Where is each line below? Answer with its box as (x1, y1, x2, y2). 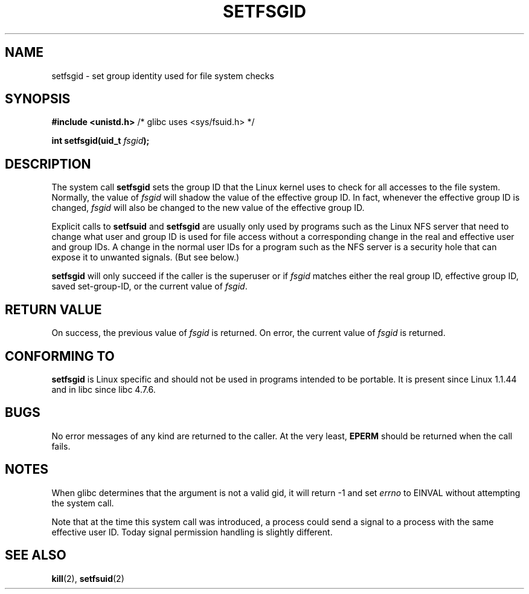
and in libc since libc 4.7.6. (51, 384, 156, 395)
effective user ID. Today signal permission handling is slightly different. (51, 526, 333, 537)
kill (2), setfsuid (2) (51, 573, 124, 584)
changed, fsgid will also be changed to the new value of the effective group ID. (51, 202, 365, 213)
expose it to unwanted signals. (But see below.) (51, 252, 240, 263)
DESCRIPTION (5, 156, 91, 172)
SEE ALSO (5, 547, 66, 563)
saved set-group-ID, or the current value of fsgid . (51, 281, 248, 292)
